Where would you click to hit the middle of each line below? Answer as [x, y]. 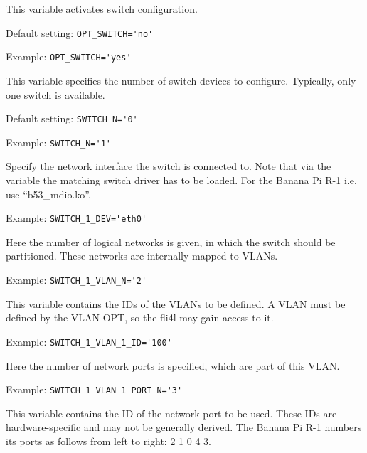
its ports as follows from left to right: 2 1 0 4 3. [108, 441]
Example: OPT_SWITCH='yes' [69, 57]
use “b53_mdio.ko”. [48, 194]
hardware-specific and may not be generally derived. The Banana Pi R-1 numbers [184, 427]
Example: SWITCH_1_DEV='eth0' [76, 218]
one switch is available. [55, 94]
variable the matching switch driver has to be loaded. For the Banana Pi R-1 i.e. [181, 180]
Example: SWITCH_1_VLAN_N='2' [76, 280]
